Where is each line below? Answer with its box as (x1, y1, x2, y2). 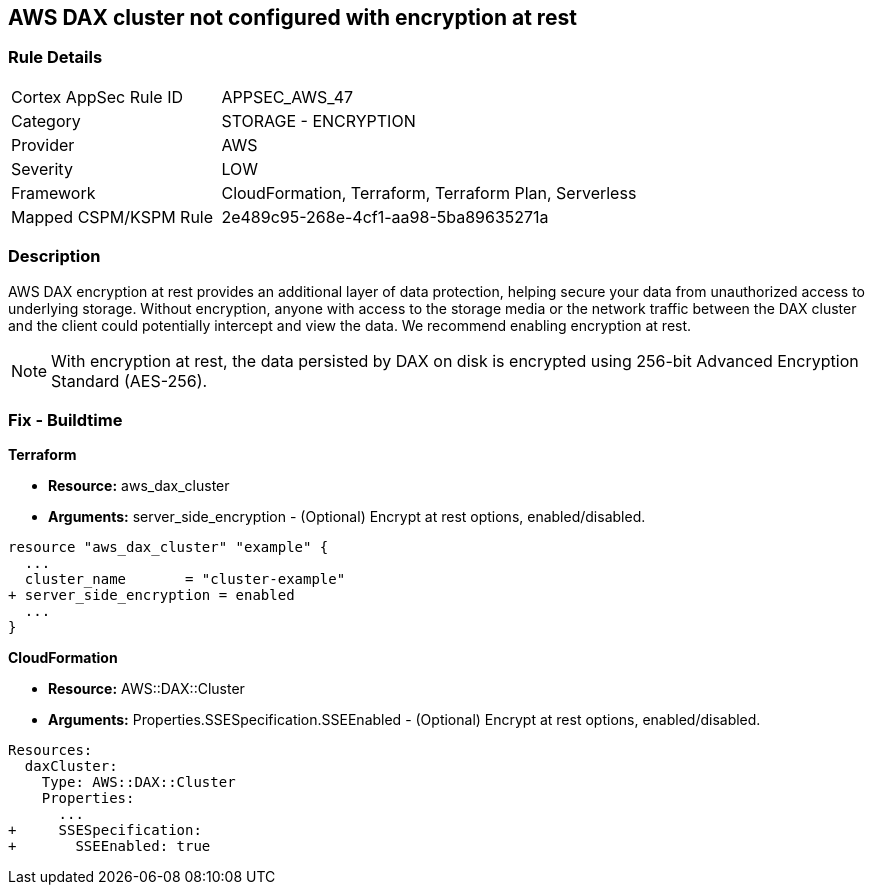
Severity (11, 158, 73, 179)
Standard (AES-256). (51, 370, 208, 391)
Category (11, 110, 81, 131)
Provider (11, 134, 75, 155)
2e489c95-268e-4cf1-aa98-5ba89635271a (221, 206, 549, 227)
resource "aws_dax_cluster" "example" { (8, 539, 329, 556)
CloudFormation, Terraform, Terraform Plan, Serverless (221, 182, 637, 203)
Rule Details (8, 47, 103, 68)
